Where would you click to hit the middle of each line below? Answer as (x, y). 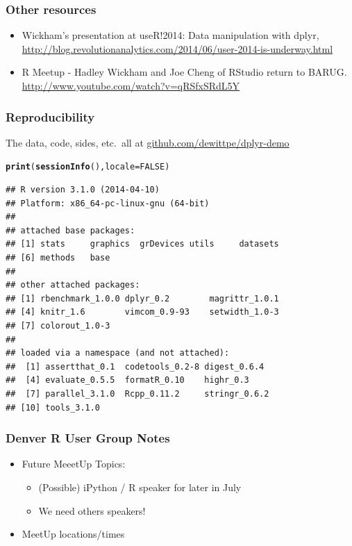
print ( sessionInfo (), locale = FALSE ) (88, 167)
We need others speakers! (92, 510)
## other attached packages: (73, 285)
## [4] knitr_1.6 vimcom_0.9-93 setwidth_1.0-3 (142, 312)
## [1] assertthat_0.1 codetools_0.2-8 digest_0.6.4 (135, 366)
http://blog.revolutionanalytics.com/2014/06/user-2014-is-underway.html (177, 48)
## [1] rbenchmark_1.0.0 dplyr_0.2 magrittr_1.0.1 (142, 298)
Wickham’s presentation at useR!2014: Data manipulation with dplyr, (170, 35)
